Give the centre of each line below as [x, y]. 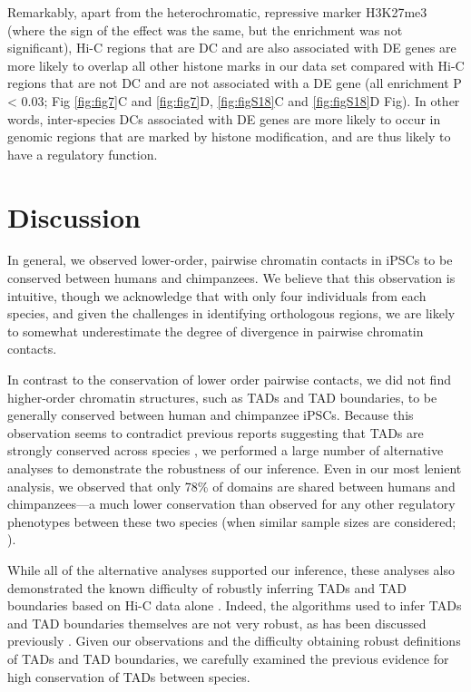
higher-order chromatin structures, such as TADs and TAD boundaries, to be [222, 397]
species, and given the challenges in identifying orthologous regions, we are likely [231, 313]
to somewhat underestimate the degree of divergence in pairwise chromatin [216, 331]
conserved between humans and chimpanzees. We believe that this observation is [231, 278]
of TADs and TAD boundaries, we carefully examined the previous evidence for [228, 658]
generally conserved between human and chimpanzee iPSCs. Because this [211, 415]
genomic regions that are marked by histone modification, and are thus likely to [229, 136]
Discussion [74, 216]
